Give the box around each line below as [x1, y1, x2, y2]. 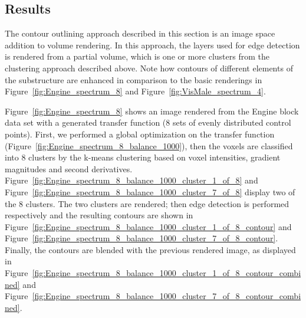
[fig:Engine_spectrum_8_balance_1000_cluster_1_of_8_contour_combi [32, 267, 301, 279]
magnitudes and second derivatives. [5, 162, 133, 175]
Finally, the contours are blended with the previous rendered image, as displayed [5, 243, 296, 255]
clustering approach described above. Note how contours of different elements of [5, 61, 293, 74]
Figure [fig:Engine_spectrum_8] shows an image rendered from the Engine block [5, 104, 299, 117]
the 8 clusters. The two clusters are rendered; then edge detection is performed [5, 197, 289, 209]
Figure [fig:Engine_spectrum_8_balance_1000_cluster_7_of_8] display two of [5, 185, 295, 198]
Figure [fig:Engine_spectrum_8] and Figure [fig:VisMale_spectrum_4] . [5, 85, 266, 97]
